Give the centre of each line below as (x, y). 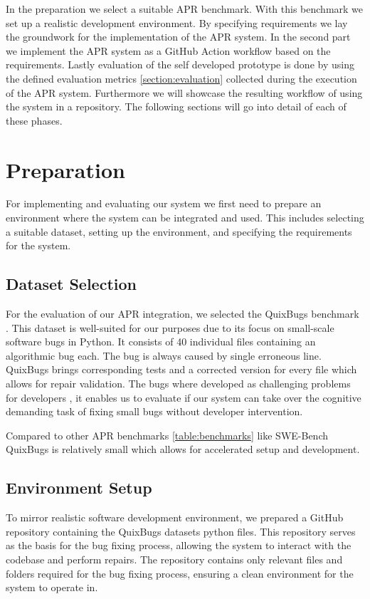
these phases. (34, 120)
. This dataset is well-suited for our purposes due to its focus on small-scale (170, 327)
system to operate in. (52, 587)
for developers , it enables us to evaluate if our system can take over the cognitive (184, 397)
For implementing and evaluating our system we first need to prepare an (164, 203)
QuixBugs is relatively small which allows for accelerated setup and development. (183, 449)
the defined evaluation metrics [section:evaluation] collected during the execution (181, 78)
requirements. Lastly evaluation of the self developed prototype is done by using (180, 64)
